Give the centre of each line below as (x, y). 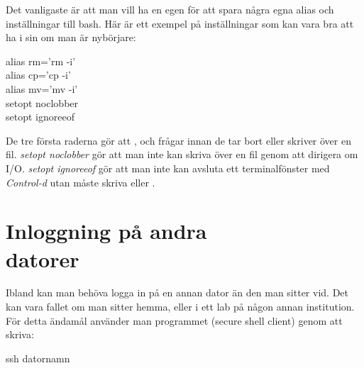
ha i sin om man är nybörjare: (71, 37)
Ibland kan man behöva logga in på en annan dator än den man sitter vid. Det (177, 292)
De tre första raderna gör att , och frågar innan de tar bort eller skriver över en (178, 140)
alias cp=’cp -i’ (38, 75)
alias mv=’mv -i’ (42, 88)
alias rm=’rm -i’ (41, 61)
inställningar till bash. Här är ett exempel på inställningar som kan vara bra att (180, 23)
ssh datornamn (38, 358)
